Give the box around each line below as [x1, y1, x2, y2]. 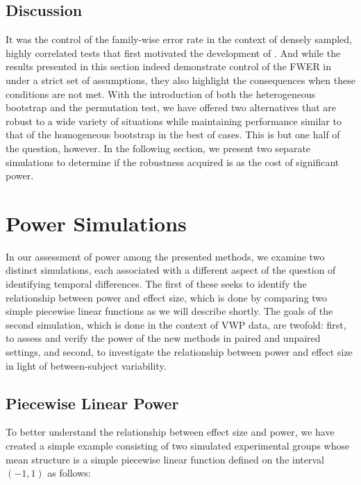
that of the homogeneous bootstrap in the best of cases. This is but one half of [6, 127, 340, 142]
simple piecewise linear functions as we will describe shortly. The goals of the [6, 304, 333, 318]
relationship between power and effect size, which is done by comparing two [6, 290, 328, 304]
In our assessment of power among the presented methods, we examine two [6, 249, 325, 263]
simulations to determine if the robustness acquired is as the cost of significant [6, 154, 339, 169]
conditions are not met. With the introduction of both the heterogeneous [6, 86, 316, 101]
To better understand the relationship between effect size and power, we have [6, 425, 335, 439]
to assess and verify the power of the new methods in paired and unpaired [6, 331, 321, 345]
